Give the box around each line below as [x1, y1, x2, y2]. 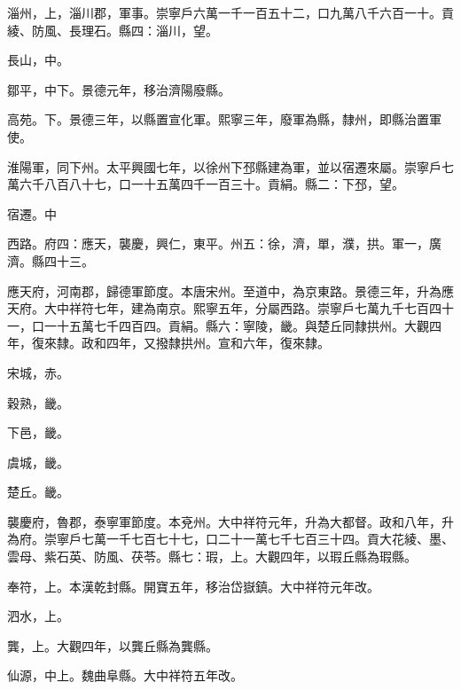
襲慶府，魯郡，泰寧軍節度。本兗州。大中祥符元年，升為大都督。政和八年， [7, 512, 441, 530]
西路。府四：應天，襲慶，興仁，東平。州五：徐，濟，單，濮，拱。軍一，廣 [7, 234, 441, 253]
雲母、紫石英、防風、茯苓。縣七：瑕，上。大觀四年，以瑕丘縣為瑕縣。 [7, 547, 417, 566]
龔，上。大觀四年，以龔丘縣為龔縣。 [7, 636, 218, 655]
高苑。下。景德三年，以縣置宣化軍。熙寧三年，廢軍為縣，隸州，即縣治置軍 [7, 110, 441, 129]
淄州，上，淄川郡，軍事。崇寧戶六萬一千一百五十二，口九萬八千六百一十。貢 [7, 4, 454, 21]
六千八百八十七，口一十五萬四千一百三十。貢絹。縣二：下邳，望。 [19, 175, 404, 193]
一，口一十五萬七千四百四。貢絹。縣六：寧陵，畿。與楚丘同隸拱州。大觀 [7, 316, 429, 334]
